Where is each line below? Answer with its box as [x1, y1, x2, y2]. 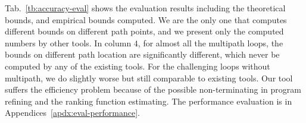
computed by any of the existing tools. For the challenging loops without [5, 59, 270, 72]
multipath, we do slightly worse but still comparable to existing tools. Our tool [5, 71, 293, 84]
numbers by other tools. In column [5, 36, 132, 49]
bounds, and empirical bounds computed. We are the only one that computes [5, 13, 287, 26]
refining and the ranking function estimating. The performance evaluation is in [5, 94, 292, 107]
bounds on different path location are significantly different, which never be [5, 48, 280, 61]
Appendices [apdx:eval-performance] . [5, 106, 140, 119]
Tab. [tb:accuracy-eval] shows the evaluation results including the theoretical [5, 2, 286, 14]
